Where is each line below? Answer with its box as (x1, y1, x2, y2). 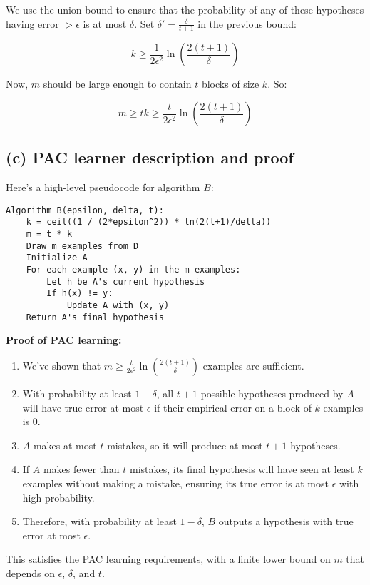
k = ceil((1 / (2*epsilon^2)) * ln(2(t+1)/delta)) (26, 217, 272, 228)
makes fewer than (43, 462, 120, 477)
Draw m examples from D (26, 240, 139, 251)
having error (6, 16, 59, 31)
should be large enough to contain (43, 76, 192, 91)
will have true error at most (22, 400, 144, 414)
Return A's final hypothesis (26, 312, 164, 322)
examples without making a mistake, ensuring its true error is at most (22, 475, 329, 490)
